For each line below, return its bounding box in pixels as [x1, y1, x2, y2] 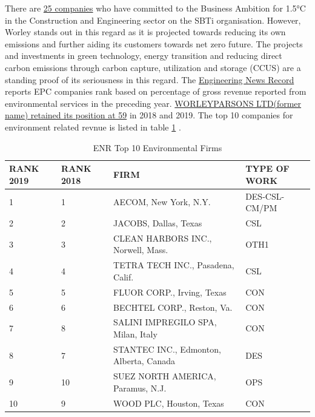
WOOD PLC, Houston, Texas [113, 396, 224, 409]
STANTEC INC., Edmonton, [113, 342, 221, 355]
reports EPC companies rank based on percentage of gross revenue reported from [5, 85, 307, 98]
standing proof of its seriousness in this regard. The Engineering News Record [5, 73, 294, 86]
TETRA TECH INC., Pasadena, [113, 259, 234, 271]
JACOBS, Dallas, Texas [113, 217, 202, 229]
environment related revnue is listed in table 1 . [5, 120, 181, 133]
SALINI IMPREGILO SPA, [113, 316, 217, 328]
